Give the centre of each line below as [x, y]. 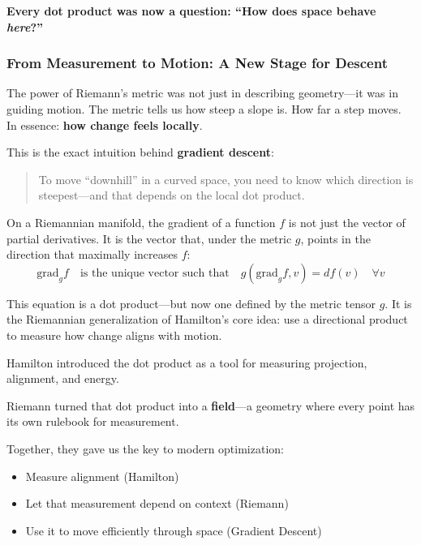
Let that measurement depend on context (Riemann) [157, 503]
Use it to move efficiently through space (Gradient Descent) [174, 530]
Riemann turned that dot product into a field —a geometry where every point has [211, 405]
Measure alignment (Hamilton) [102, 476]
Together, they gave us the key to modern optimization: [145, 448]
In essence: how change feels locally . [105, 124]
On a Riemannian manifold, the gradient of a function [141, 222]
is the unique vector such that [155, 273]
